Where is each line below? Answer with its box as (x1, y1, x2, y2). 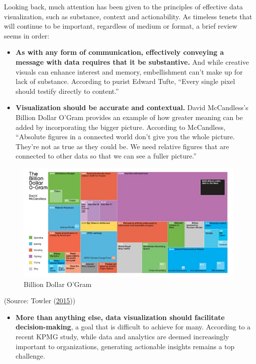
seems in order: (4, 30, 49, 40)
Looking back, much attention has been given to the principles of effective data (4, 1, 243, 11)
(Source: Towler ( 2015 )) (4, 295, 75, 306)
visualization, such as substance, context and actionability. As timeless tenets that (4, 11, 253, 21)
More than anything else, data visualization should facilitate (15, 312, 225, 322)
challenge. (15, 351, 45, 361)
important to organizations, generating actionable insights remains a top (15, 341, 235, 351)
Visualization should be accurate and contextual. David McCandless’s (15, 102, 249, 113)
